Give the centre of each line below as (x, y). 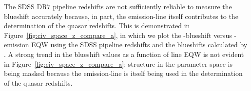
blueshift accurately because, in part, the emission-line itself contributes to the (121, 16)
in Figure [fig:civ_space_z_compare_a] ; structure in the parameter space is (118, 64)
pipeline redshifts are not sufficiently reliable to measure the (142, 6)
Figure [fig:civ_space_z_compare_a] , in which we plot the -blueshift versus (118, 35)
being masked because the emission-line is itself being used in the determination (123, 73)
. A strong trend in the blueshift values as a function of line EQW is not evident (124, 54)
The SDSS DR (26, 6)
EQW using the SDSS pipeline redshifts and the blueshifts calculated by (139, 45)
